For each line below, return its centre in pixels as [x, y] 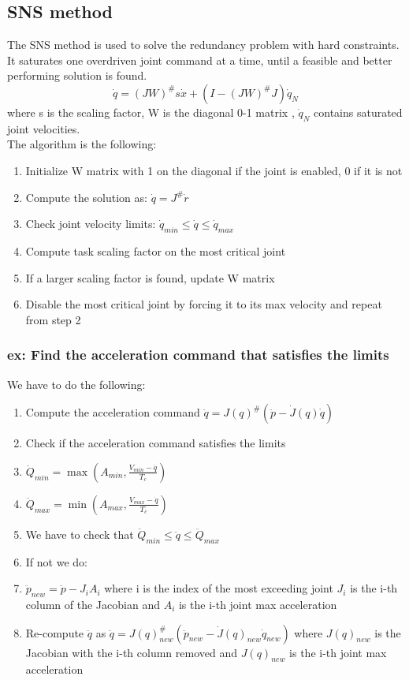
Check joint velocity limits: [91, 224]
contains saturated [358, 112]
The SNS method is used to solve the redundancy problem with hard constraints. [203, 45]
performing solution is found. [77, 75]
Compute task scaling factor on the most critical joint [156, 250]
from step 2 [53, 319]
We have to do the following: [76, 384]
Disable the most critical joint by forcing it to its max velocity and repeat [204, 304]
